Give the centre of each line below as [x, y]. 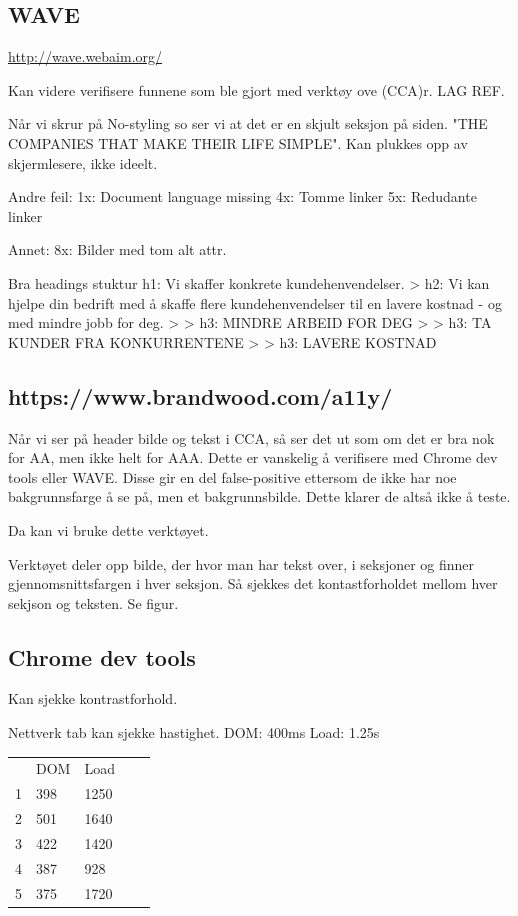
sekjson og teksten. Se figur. [93, 602]
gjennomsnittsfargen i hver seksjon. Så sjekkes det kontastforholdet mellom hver [253, 583]
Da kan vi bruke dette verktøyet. [108, 529]
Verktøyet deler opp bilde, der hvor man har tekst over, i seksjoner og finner [241, 563]
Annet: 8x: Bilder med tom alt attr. [117, 249]
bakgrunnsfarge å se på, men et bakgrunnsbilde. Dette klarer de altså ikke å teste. [259, 496]
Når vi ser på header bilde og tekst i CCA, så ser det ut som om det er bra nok [251, 437]
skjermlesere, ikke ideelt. [83, 162]
